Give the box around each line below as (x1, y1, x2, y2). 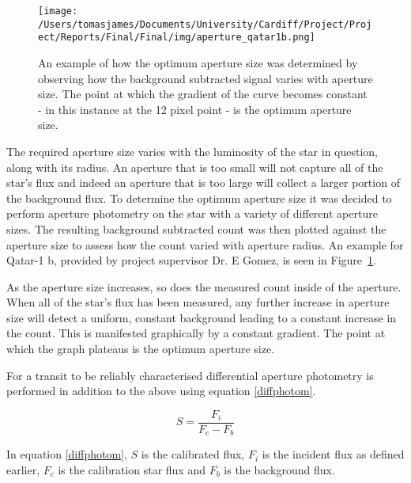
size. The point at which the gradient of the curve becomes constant (38, 86, 368, 102)
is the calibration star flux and (58, 461, 205, 477)
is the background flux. (224, 461, 335, 477)
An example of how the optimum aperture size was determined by (38, 54, 358, 70)
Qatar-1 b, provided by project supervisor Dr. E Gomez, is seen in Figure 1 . (6, 252, 376, 268)
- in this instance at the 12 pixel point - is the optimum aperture (38, 101, 352, 117)
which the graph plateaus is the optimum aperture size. (6, 340, 275, 357)
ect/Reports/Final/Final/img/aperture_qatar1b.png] (38, 32, 315, 44)
